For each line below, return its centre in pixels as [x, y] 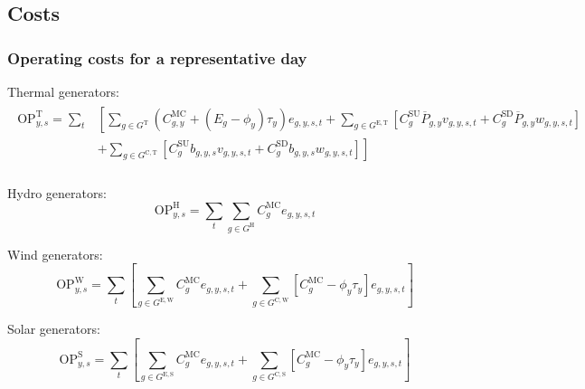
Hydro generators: [57, 192]
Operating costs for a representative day [157, 57]
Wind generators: [55, 254]
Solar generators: [54, 329]
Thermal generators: [63, 91]
